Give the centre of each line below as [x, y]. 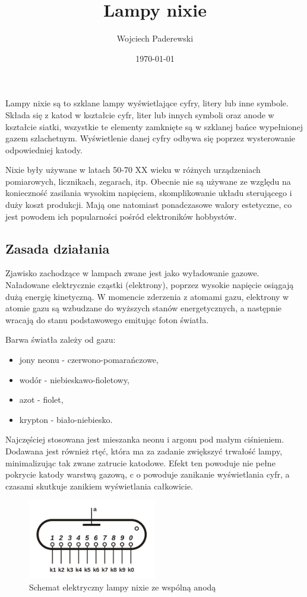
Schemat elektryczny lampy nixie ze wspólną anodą [123, 587]
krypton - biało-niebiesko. [66, 419]
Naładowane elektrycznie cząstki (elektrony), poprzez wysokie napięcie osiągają [150, 285]
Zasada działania [58, 248]
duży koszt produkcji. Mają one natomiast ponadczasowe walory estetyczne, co [149, 205]
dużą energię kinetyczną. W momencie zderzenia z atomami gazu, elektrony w [147, 296]
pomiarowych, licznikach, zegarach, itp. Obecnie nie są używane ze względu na [148, 181]
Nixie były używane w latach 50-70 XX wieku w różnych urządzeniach [133, 170]
